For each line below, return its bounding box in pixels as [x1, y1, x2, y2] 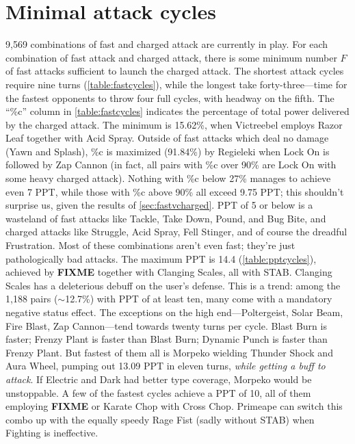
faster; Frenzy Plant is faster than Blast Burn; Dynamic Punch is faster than [5, 332, 328, 346]
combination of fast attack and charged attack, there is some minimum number [5, 50, 337, 64]
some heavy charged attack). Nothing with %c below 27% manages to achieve [5, 171, 331, 185]
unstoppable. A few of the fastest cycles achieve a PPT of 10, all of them [5, 385, 311, 400]
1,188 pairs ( [5, 291, 58, 306]
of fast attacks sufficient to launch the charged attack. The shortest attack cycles [5, 64, 344, 78]
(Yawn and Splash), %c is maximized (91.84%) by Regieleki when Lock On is [5, 144, 330, 158]
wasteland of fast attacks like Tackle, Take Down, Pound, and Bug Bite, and [5, 211, 326, 225]
